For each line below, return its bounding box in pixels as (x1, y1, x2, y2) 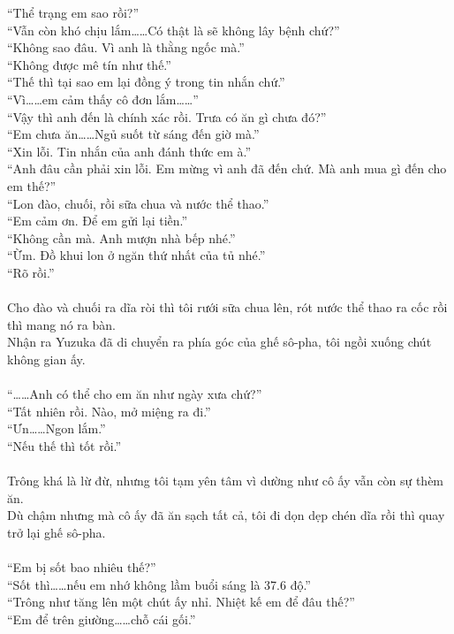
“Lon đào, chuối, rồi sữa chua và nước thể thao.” (7, 194, 269, 212)
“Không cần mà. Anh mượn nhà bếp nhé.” (7, 228, 236, 247)
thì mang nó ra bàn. (7, 315, 116, 333)
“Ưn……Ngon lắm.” (7, 419, 106, 438)
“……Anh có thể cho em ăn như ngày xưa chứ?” (7, 385, 262, 403)
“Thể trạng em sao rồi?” (7, 4, 140, 21)
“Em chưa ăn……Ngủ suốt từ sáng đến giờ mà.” (7, 125, 260, 143)
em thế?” (7, 176, 57, 195)
